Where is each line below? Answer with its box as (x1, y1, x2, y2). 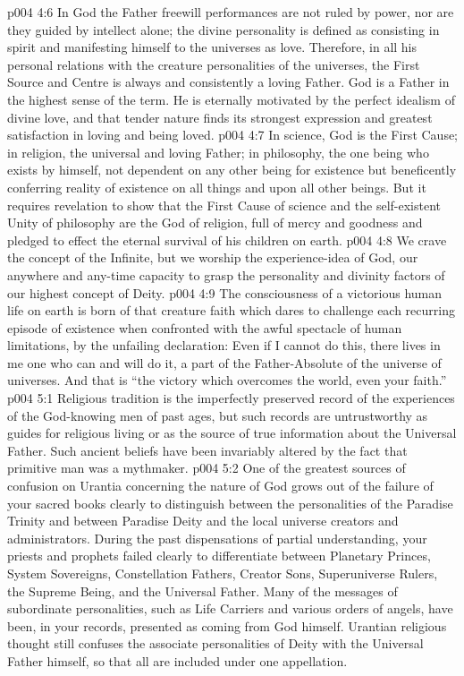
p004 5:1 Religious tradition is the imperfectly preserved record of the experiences (7, 389, 455, 407)
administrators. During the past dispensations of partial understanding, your (7, 528, 427, 547)
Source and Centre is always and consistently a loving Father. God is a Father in (7, 73, 450, 91)
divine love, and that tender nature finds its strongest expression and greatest (7, 107, 433, 126)
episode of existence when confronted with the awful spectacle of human (7, 318, 402, 337)
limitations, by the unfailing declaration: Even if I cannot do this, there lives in (7, 336, 441, 355)
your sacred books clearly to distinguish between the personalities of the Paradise (7, 493, 453, 512)
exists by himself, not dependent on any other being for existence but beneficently (7, 160, 457, 179)
